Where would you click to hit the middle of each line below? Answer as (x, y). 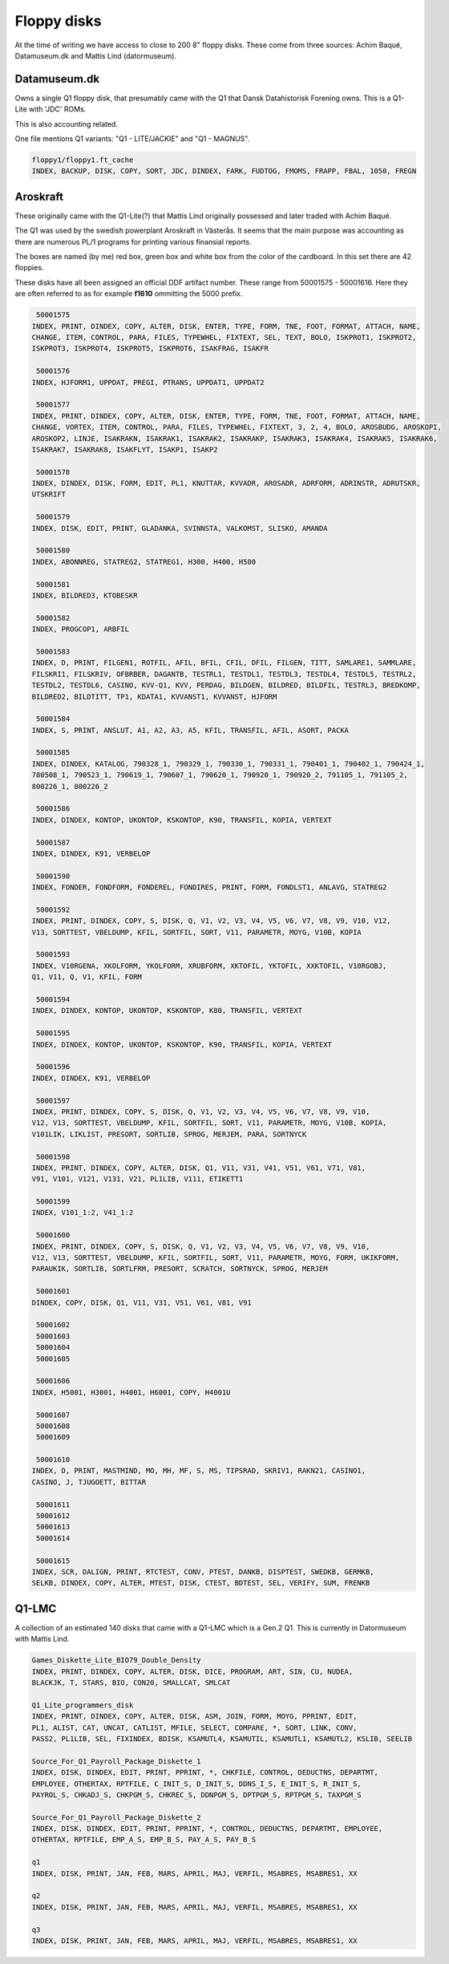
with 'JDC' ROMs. (57, 109)
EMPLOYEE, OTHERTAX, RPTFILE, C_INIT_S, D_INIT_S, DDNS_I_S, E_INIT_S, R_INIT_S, (197, 1784)
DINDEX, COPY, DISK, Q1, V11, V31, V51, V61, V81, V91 (142, 1302)
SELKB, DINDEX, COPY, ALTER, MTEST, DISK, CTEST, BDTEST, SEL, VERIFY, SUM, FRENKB (201, 1583)
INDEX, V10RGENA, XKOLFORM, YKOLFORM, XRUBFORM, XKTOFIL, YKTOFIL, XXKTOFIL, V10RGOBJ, (209, 966)
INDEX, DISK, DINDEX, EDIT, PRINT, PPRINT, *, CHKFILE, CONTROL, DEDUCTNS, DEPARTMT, (205, 1773)
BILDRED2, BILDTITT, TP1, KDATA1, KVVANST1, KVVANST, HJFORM (154, 697)
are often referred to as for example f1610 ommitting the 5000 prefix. (129, 294)
